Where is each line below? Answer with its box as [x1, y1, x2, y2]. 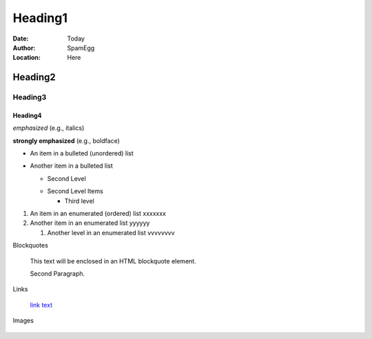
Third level [64, 197, 94, 205]
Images [12, 316, 34, 325]
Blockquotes [12, 241, 48, 250]
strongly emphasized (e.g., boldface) [12, 136, 121, 144]
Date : [12, 34, 29, 43]
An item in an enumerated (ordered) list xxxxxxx [30, 210, 167, 218]
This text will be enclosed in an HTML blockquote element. [30, 256, 196, 265]
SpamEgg [67, 43, 95, 52]
